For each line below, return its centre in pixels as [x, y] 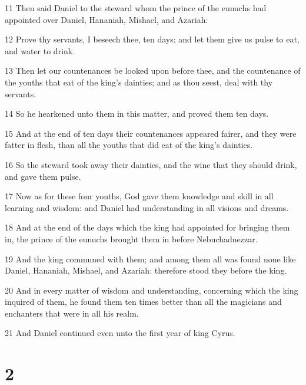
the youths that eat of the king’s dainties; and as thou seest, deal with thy [139, 82]
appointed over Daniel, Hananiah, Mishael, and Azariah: [107, 19]
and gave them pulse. [43, 176]
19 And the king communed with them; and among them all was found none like [150, 259]
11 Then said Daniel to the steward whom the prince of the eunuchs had [136, 8]
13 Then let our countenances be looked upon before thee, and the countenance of [153, 70]
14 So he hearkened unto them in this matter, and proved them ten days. [137, 113]
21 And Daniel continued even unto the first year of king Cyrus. [120, 333]
